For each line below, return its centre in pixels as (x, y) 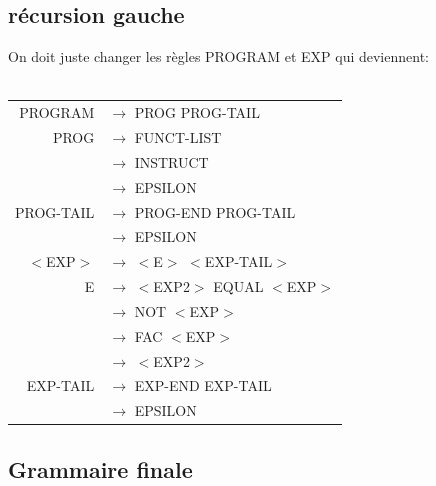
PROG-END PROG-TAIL (215, 211)
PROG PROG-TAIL (197, 112)
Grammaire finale (100, 468)
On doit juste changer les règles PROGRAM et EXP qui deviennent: (218, 56)
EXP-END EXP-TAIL (203, 385)
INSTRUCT (171, 161)
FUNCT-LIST (178, 136)
